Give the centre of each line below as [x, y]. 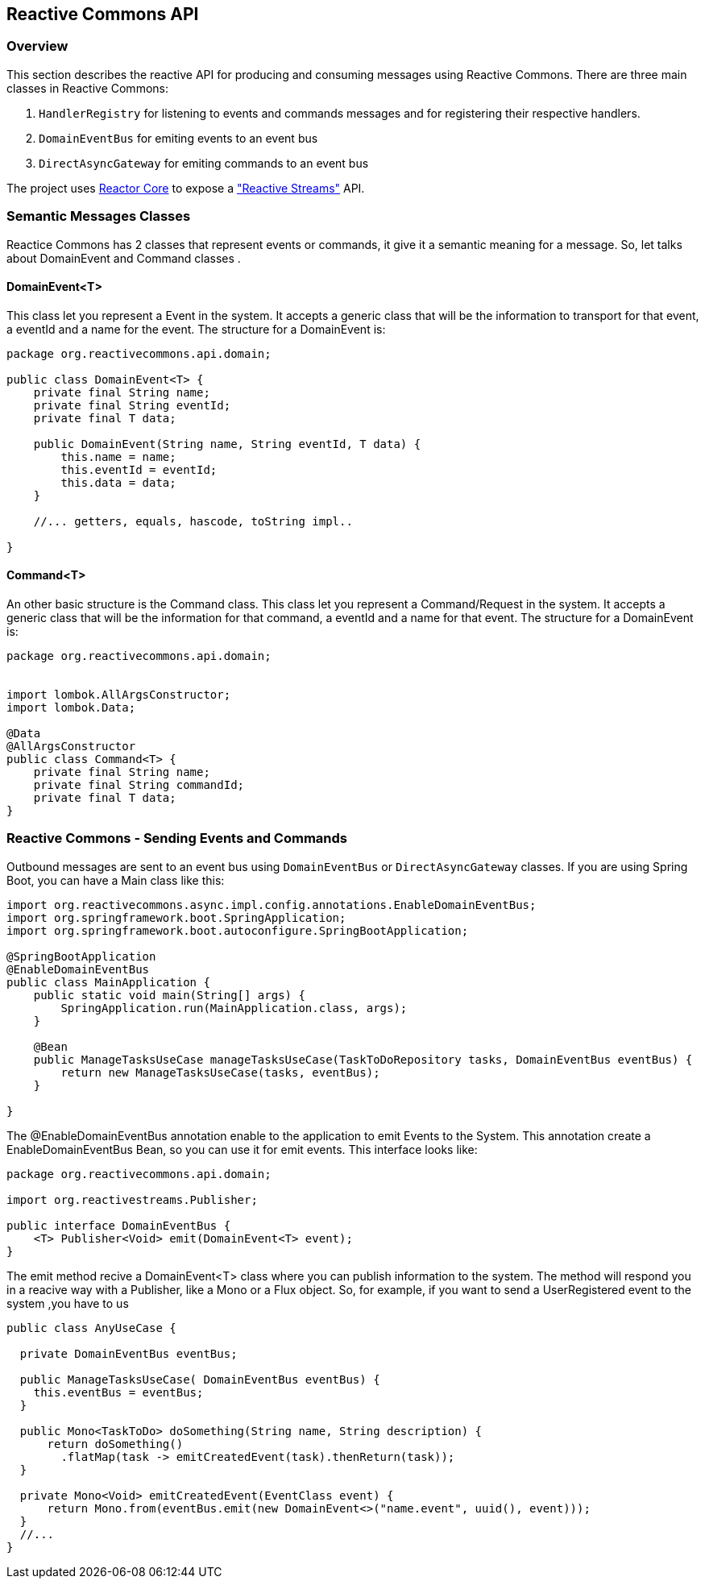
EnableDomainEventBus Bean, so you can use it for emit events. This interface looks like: [242, 1149]
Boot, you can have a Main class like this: [116, 880]
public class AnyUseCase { [91, 1328]
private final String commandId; [139, 784]
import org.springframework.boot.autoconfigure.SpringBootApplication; [238, 930]
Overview [37, 46]
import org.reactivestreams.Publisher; [132, 1199]
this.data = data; [118, 482]
